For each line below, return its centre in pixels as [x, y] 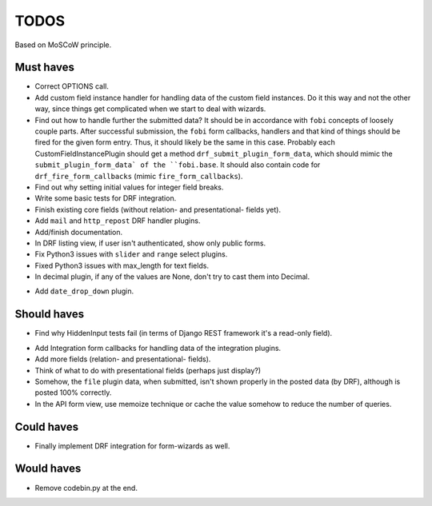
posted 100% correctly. [73, 392]
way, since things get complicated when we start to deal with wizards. [150, 109]
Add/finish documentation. [79, 232]
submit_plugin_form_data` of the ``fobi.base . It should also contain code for [178, 165]
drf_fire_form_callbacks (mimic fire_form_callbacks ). [139, 176]
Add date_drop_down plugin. [84, 291]
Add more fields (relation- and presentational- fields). [123, 359]
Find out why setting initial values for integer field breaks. [129, 187]
